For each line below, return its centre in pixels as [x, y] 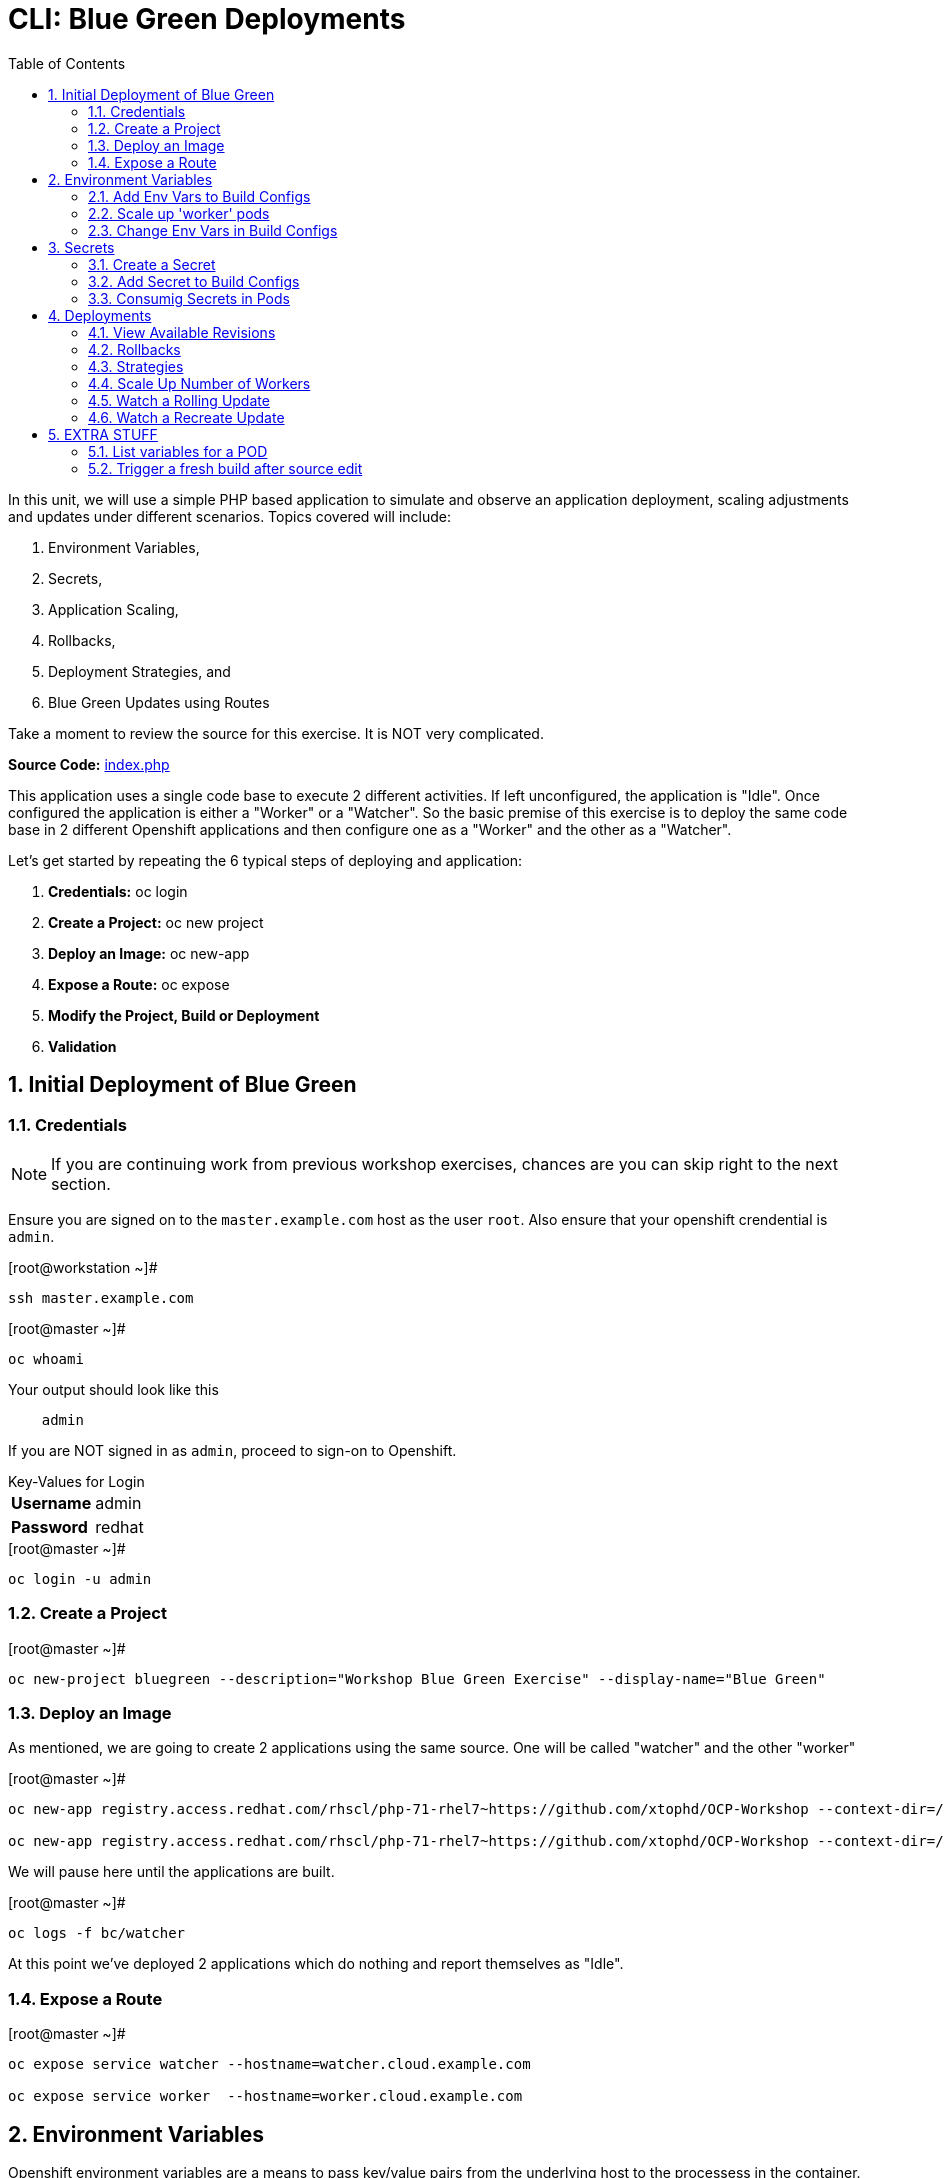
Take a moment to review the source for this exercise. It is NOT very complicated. [276, 733]
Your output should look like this [113, 1389]
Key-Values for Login [76, 1481]
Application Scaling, [113, 609]
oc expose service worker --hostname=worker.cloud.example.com [265, 2096]
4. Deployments [100, 315]
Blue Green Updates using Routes [159, 702]
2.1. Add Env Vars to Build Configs [199, 196]
